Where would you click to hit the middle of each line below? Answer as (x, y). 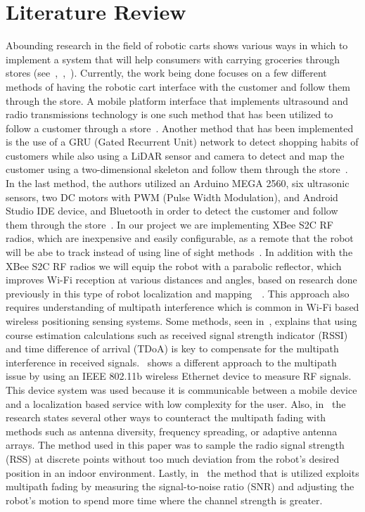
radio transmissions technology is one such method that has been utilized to (169, 114)
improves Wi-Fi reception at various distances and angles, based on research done (181, 280)
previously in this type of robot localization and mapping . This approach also (178, 293)
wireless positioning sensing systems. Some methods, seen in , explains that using (181, 321)
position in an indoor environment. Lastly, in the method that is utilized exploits (182, 472)
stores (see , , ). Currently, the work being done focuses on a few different (166, 73)
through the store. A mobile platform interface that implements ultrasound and (177, 100)
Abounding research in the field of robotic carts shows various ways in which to (177, 45)
